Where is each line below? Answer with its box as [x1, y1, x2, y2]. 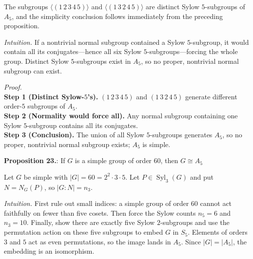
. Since [181, 236, 201, 246]
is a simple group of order [75, 155, 152, 166]
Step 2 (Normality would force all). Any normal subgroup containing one [4, 110, 238, 120]
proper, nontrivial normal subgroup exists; [4, 139, 130, 149]
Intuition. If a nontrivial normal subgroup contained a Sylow [4, 37, 185, 47]
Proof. [4, 82, 22, 92]
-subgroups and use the [160, 217, 230, 227]
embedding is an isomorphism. [4, 246, 95, 256]
